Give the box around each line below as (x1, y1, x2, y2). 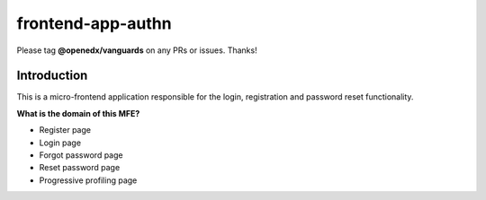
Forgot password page (39, 150, 123, 161)
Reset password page (39, 162, 121, 173)
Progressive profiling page (39, 175, 138, 186)
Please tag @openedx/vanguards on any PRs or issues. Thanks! (16, 45, 257, 56)
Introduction (16, 68, 88, 83)
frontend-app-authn (16, 13, 172, 33)
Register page (39, 125, 92, 135)
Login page (39, 137, 81, 148)
